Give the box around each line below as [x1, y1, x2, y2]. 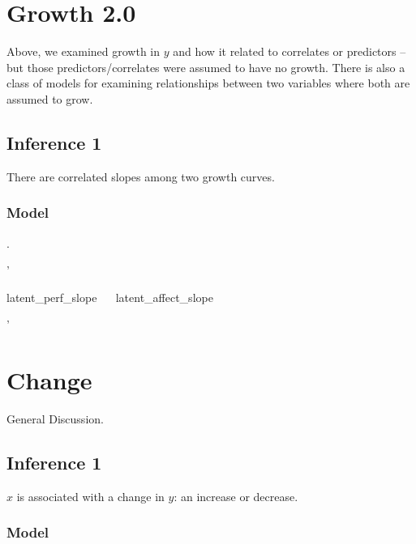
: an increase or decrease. [174, 487, 298, 504]
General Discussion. [6, 410, 104, 427]
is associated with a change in [16, 487, 165, 504]
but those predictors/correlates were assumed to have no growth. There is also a [6, 58, 405, 75]
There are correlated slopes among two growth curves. [6, 168, 275, 185]
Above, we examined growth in [6, 43, 161, 60]
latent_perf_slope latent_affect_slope [6, 288, 213, 305]
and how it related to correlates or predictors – [173, 43, 406, 60]
